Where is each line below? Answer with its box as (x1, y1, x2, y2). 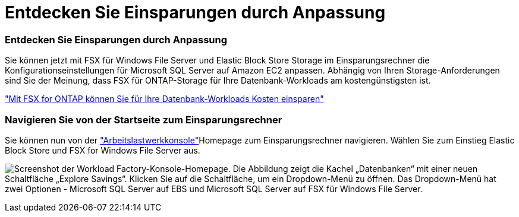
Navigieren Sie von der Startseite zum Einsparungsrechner (5, 113, 282, 126)
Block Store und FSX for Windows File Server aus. (5, 145, 200, 155)
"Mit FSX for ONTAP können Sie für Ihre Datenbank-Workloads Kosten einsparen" (5, 94, 324, 104)
